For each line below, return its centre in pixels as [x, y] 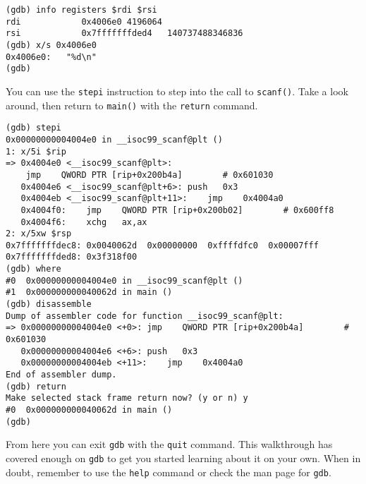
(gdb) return [36, 386]
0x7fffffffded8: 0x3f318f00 [72, 257]
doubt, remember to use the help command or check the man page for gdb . [169, 472]
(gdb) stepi [33, 128]
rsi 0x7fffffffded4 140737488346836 [124, 34]
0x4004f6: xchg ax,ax [84, 222]
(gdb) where [33, 269]
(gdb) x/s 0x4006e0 [51, 45]
